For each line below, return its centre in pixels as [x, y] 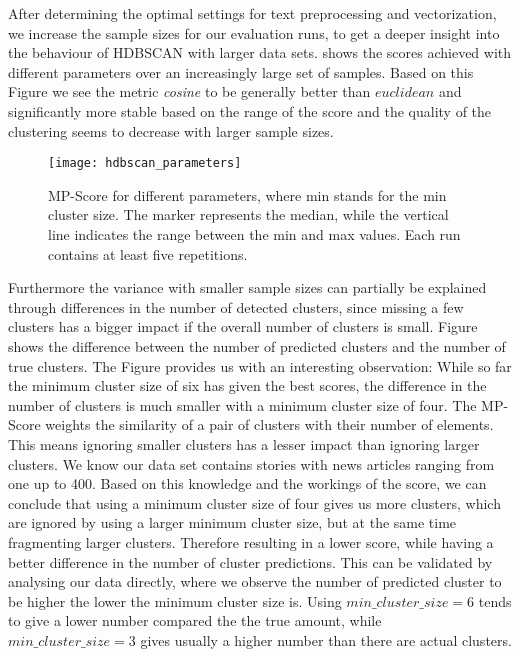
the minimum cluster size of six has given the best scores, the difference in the [247, 385]
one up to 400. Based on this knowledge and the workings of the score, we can [247, 483]
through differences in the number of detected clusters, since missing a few [236, 306]
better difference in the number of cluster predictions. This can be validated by [250, 561]
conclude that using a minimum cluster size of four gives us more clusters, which [254, 502]
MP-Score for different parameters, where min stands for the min [247, 194]
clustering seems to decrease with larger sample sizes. [171, 130]
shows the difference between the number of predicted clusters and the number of [257, 345]
